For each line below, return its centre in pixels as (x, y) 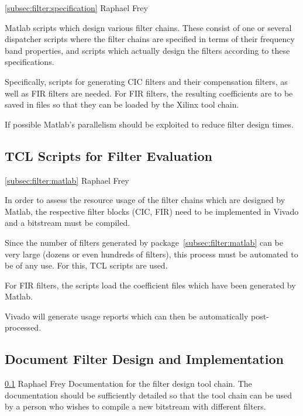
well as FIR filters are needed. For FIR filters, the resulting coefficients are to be (149, 93)
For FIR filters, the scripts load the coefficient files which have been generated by (150, 285)
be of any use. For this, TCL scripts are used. (86, 265)
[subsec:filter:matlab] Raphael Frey (67, 180)
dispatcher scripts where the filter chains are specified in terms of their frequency (150, 39)
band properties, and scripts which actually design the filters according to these (147, 50)
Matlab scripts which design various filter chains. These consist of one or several (148, 27)
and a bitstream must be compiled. (68, 223)
